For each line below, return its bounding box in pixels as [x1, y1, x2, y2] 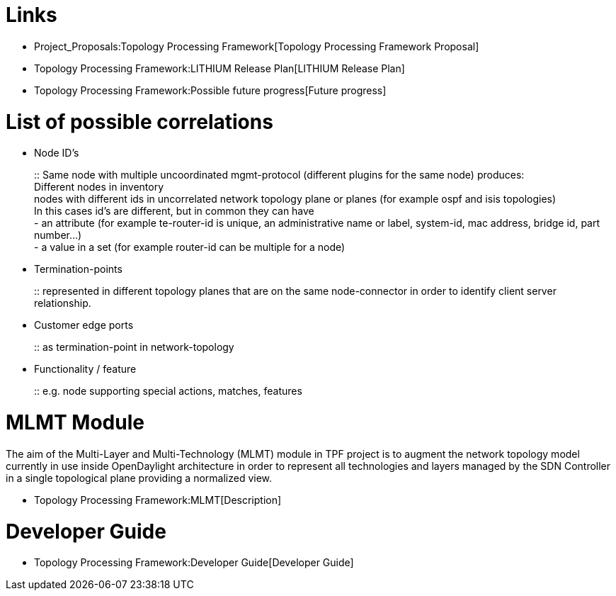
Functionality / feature [34, 363, 137, 376]
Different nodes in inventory [34, 181, 164, 193]
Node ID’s [34, 147, 79, 159]
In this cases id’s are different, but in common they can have [34, 205, 314, 218]
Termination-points [34, 263, 122, 276]
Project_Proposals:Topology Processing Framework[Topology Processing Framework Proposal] [34, 40, 479, 52]
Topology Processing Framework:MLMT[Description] [34, 493, 282, 506]
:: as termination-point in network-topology [34, 341, 234, 354]
